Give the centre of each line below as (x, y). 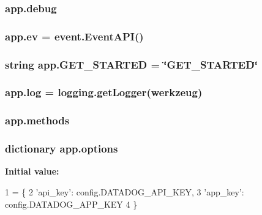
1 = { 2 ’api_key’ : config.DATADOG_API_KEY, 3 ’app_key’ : (125, 192)
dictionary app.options (62, 149)
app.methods (37, 120)
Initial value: (32, 171)
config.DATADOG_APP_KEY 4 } (71, 204)
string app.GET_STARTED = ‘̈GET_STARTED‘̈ (131, 64)
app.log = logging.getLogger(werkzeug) (104, 92)
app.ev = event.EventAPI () (74, 36)
